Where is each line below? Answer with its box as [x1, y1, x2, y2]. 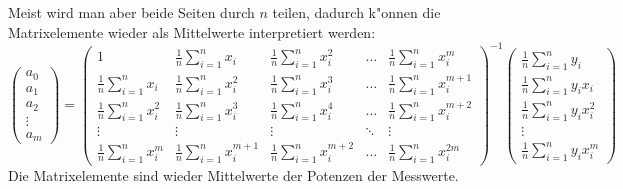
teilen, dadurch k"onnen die [272, 2, 441, 22]
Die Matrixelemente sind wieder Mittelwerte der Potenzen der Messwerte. [8, 165, 459, 186]
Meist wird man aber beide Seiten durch [8, 2, 255, 22]
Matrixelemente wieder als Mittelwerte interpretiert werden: [8, 21, 376, 42]
